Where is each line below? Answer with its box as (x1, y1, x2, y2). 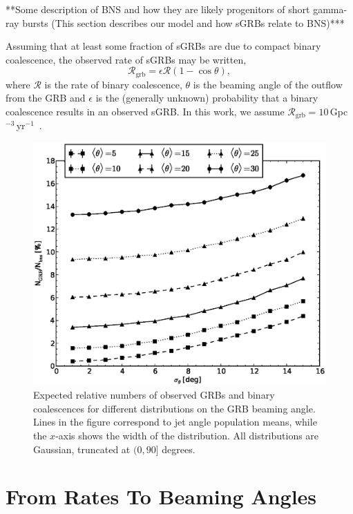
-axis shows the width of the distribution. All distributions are (55, 428, 319, 442)
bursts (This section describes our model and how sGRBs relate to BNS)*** (22, 15, 345, 30)
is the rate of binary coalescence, (44, 77, 182, 91)
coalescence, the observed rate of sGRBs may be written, (6, 52, 247, 66)
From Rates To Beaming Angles (6, 482, 317, 511)
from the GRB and (6, 91, 86, 105)
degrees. (162, 441, 195, 456)
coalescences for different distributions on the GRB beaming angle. (33, 401, 316, 415)
